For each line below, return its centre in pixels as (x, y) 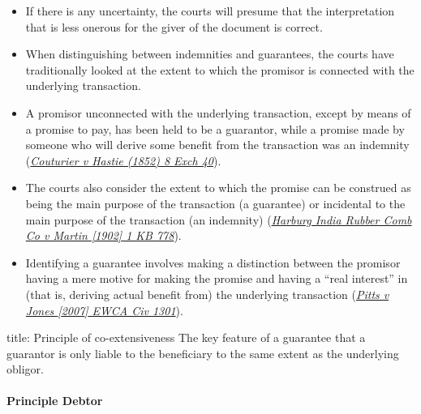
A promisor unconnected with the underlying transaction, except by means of (218, 112)
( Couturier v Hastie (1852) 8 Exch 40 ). (123, 160)
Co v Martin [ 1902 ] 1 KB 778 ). (103, 235)
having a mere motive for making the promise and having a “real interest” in (217, 278)
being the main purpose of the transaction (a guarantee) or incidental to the (215, 203)
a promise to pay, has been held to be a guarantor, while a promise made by (215, 128)
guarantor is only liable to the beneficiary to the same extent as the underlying (203, 353)
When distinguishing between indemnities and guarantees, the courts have (210, 54)
